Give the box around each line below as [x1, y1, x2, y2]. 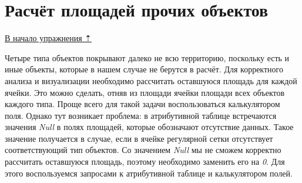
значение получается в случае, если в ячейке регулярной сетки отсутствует [5, 132, 273, 144]
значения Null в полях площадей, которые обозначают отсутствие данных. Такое [5, 121, 294, 133]
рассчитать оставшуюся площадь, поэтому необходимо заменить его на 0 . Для [5, 155, 285, 168]
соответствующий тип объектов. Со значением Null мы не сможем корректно [5, 144, 281, 156]
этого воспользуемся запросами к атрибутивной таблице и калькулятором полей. [5, 167, 293, 179]
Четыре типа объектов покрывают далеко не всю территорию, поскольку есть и [5, 51, 290, 64]
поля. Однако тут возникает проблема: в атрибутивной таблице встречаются [5, 109, 277, 121]
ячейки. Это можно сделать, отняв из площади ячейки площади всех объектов [5, 86, 285, 98]
